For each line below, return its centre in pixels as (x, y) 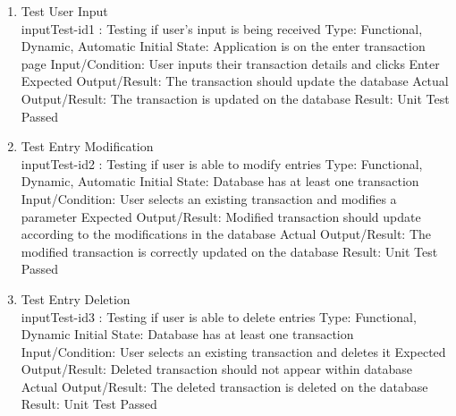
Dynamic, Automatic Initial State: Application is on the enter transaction (223, 46)
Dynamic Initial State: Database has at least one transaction (187, 334)
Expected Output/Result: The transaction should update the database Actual (235, 81)
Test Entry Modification (87, 146)
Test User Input (64, 11)
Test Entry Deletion (76, 298)
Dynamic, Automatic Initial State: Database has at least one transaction (220, 181)
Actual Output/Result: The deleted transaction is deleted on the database (224, 386)
